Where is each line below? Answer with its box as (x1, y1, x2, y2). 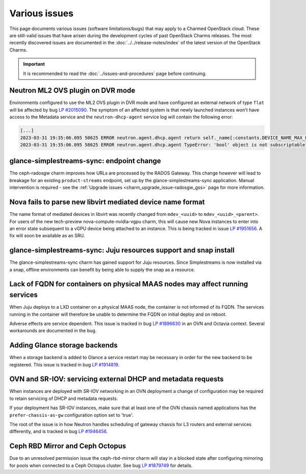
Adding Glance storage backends (9, 341, 118, 350)
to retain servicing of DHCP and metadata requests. (9, 395, 118, 402)
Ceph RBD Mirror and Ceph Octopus (9, 442, 126, 451)
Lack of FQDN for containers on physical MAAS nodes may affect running (9, 280, 248, 288)
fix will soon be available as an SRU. (9, 233, 85, 239)
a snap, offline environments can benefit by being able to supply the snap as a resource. (9, 266, 195, 272)
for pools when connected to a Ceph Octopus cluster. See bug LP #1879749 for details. (9, 462, 193, 468)
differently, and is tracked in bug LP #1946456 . (9, 429, 108, 435)
